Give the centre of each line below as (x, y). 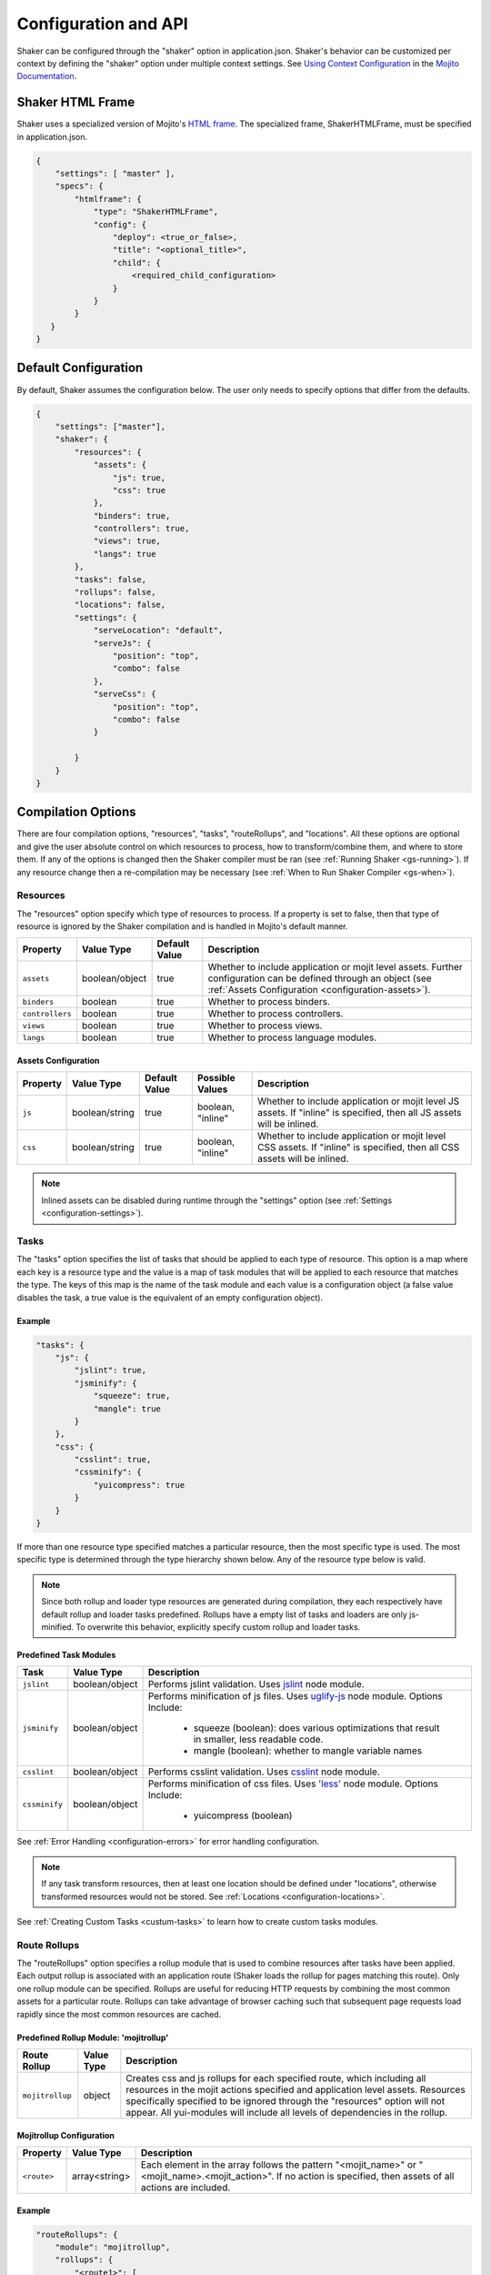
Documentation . (47, 76)
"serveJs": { (122, 643)
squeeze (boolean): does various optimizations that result (316, 1728)
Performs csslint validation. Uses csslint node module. (264, 1772)
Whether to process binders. (269, 1002)
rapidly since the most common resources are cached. (119, 2014)
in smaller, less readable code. (258, 1740)
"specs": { (79, 186)
